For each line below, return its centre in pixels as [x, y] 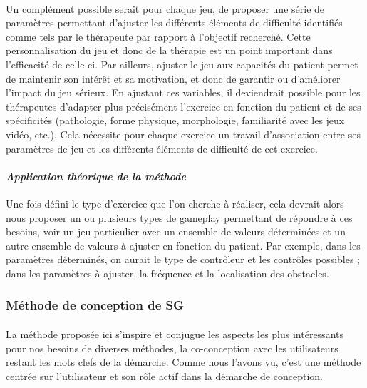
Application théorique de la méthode [96, 176]
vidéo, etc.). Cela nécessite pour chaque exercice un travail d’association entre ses [183, 134]
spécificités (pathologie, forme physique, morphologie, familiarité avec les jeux [175, 120]
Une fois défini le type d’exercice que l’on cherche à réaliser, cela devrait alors [175, 203]
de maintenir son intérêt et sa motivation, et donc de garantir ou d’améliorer [173, 78]
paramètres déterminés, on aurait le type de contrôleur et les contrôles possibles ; [183, 259]
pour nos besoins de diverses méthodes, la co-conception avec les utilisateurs [172, 348]
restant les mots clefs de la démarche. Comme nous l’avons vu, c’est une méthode [183, 362]
